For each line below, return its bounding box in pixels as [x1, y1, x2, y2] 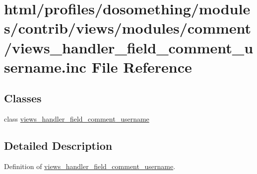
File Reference [91, 56, 192, 77]
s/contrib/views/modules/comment [4, 18, 252, 38]
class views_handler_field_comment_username [4, 114, 149, 124]
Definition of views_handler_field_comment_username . [4, 161, 176, 171]
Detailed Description [4, 138, 113, 153]
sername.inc [4, 56, 86, 77]
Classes [4, 90, 42, 106]
